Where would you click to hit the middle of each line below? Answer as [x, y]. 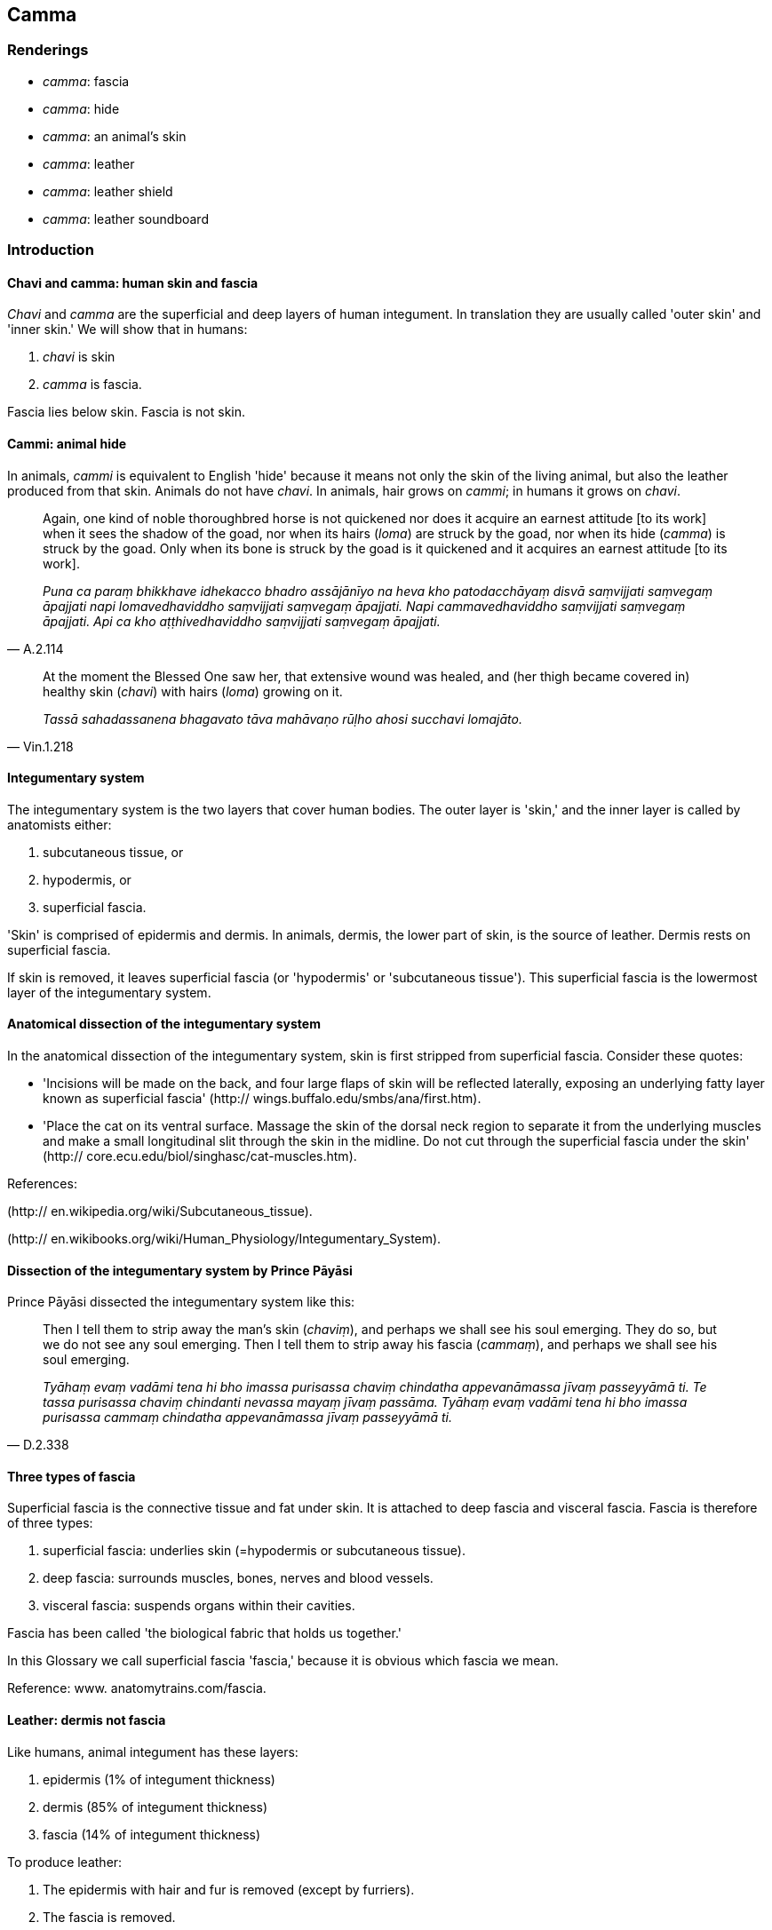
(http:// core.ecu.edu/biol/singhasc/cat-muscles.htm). [200, 1156]
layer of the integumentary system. [109, 992]
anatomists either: [60, 824]
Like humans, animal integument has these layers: [153, 1751]
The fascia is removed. [109, 1917]
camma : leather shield [108, 191]
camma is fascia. [92, 385]
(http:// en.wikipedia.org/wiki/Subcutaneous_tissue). [160, 1211]
